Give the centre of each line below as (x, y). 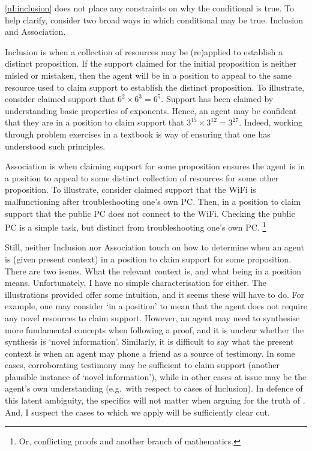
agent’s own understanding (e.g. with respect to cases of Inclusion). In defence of (154, 388)
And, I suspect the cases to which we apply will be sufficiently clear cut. (137, 412)
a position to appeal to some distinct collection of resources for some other (142, 177)
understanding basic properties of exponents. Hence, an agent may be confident (151, 110)
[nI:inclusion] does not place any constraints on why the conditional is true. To (149, 8)
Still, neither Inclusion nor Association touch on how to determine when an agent (154, 247)
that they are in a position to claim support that (94, 122)
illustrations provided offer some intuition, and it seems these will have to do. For (154, 294)
